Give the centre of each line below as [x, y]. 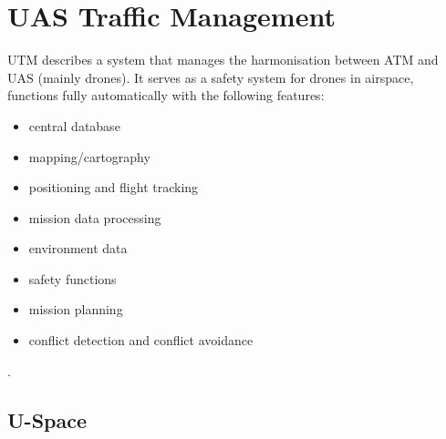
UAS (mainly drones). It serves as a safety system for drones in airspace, [211, 77]
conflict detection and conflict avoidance [141, 340]
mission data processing [95, 217]
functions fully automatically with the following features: [166, 95]
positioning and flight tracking [114, 187]
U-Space [47, 419]
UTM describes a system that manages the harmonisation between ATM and [223, 60]
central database [74, 125]
